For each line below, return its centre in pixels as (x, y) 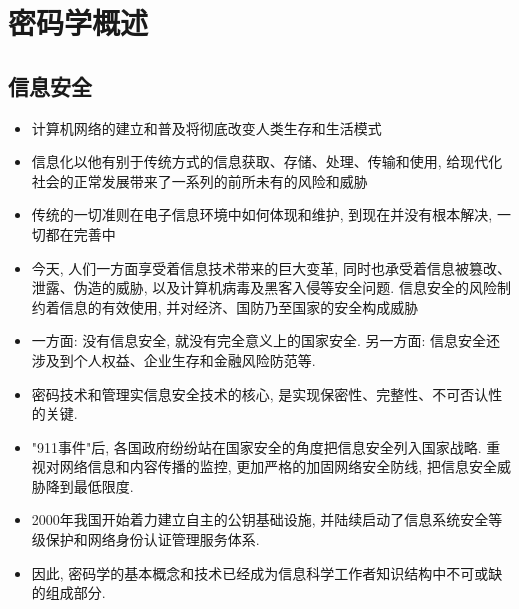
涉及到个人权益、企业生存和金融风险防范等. (173, 359)
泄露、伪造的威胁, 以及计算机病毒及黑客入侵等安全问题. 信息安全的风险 (264, 287)
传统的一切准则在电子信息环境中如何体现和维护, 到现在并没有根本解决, (262, 214)
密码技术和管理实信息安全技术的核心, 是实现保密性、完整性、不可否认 (260, 393)
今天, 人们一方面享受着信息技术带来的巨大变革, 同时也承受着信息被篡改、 (271, 267)
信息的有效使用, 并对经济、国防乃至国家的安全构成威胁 (239, 306)
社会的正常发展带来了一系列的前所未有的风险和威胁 (199, 180)
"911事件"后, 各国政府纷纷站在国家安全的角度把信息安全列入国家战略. (256, 446)
